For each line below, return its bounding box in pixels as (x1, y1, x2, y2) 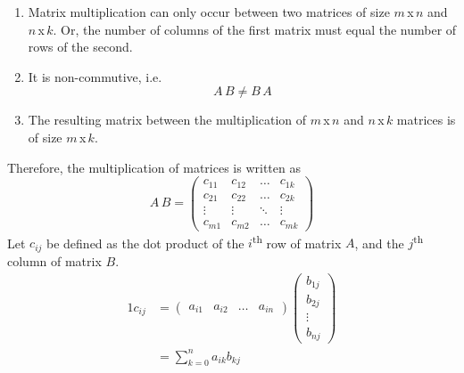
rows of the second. (28, 37, 133, 56)
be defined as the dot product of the (46, 233, 244, 252)
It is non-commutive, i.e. (28, 67, 162, 85)
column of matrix (7, 251, 102, 270)
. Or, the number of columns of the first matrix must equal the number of (53, 20, 457, 38)
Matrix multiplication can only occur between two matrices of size (28, 3, 390, 20)
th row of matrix (252, 231, 342, 252)
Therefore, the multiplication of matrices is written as (7, 158, 301, 176)
